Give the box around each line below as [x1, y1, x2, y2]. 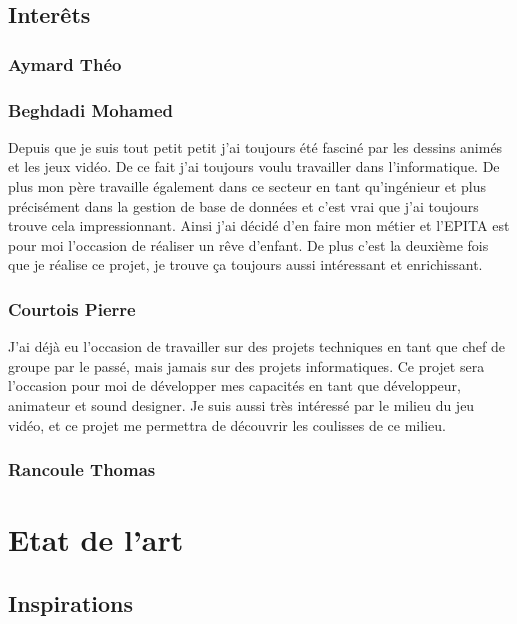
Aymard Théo [8, 51, 122, 76]
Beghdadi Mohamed [8, 97, 174, 122]
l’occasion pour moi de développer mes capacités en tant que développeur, [8, 375, 461, 396]
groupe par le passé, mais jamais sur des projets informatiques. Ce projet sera [8, 355, 485, 376]
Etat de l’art [8, 519, 184, 560]
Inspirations [8, 587, 134, 618]
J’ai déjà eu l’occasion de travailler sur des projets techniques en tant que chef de [8, 336, 505, 357]
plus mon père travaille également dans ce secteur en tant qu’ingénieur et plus [8, 176, 486, 197]
